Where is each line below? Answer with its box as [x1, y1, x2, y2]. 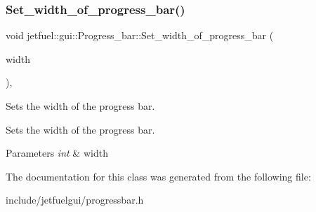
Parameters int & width [6, 146, 108, 160]
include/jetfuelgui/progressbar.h [6, 192, 144, 207]
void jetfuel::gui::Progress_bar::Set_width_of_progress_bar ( [6, 28, 274, 43]
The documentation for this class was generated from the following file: [6, 169, 311, 183]
